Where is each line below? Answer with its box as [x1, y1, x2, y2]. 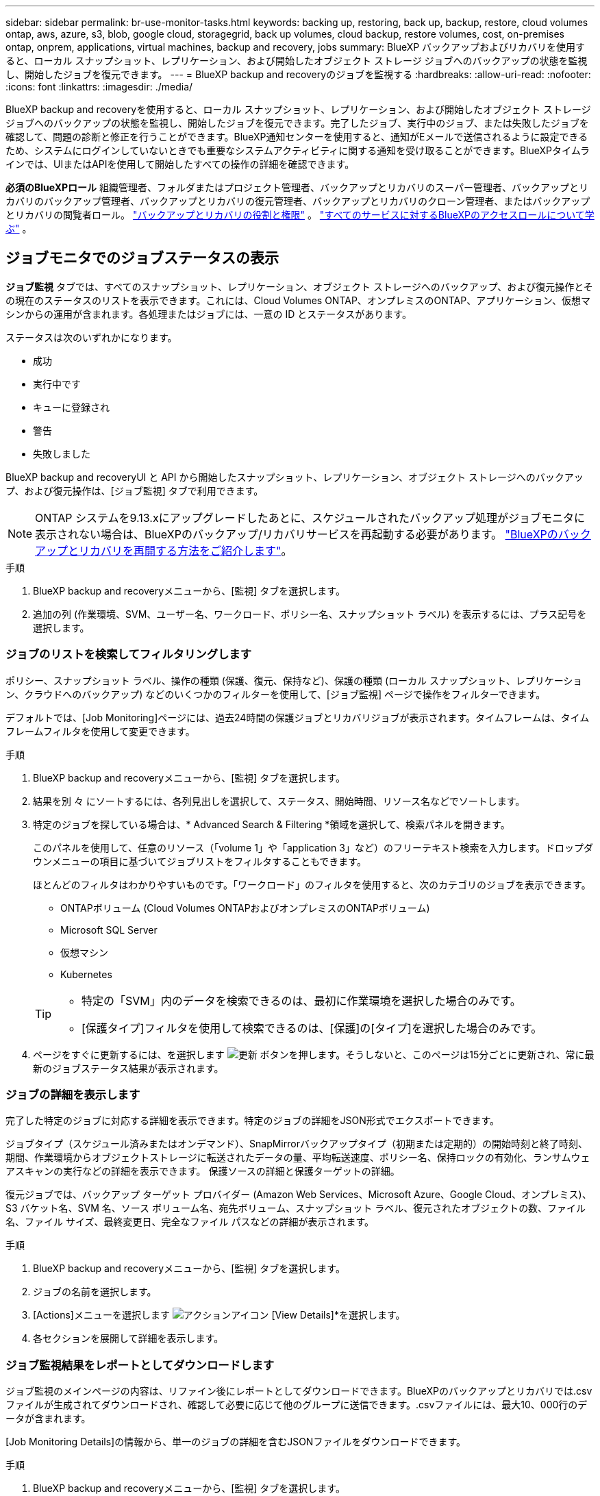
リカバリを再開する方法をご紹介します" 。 [79, 543, 292, 558]
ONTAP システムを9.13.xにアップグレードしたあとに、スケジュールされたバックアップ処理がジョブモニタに [35, 510, 586, 525]
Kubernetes [60, 968, 112, 980]
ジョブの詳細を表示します [5, 1087, 140, 1101]
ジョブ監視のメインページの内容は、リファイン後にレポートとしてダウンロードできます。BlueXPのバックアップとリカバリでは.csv [5, 1385, 592, 1397]
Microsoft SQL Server [60, 923, 158, 936]
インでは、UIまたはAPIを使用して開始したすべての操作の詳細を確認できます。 [5, 158, 355, 170]
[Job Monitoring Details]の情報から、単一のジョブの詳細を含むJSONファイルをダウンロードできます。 [5, 1436, 466, 1448]
